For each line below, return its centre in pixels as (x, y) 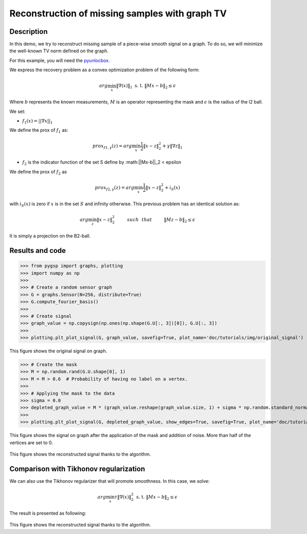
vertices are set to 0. (31, 442)
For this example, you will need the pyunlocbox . (60, 60)
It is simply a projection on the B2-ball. (50, 236)
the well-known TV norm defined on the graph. (59, 51)
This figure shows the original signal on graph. (58, 351)
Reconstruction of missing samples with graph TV (118, 13)
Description (29, 32)
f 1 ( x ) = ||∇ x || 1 (38, 122)
